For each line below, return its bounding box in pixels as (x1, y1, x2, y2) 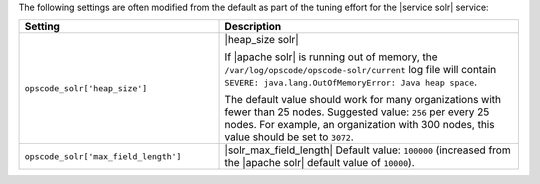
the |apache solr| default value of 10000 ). (224, 156, 415, 170)
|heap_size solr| (224, 33, 299, 47)
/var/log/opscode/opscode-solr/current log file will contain (224, 63, 497, 77)
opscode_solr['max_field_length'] (24, 151, 182, 162)
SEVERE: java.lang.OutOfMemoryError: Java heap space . (224, 75, 478, 89)
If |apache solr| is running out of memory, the (224, 50, 439, 64)
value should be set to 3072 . (224, 130, 354, 144)
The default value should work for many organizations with (224, 93, 502, 107)
